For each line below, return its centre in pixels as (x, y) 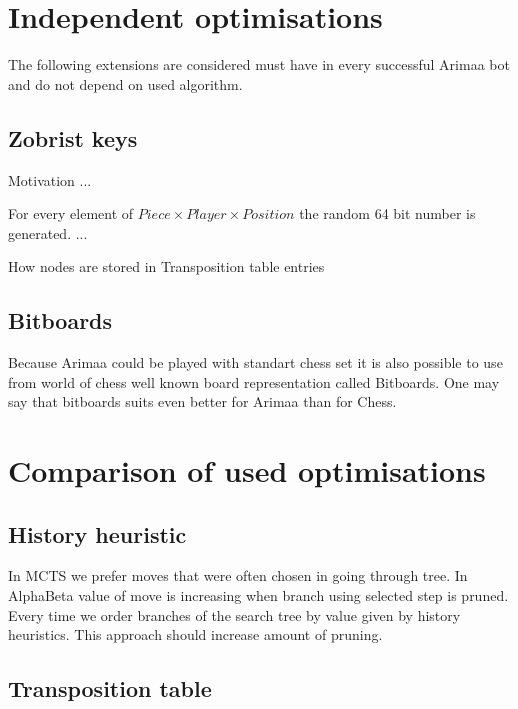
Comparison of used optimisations (247, 470)
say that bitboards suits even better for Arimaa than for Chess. (202, 401)
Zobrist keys (73, 137)
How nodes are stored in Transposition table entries (166, 266)
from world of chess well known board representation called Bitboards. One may (254, 381)
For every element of (71, 213)
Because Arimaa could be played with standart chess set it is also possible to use (255, 362)
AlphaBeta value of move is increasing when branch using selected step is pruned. (258, 595)
